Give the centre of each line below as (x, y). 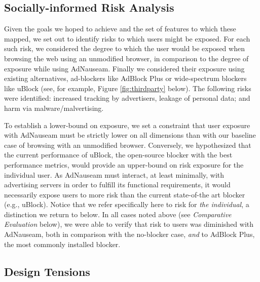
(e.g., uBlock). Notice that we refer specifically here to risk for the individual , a (127, 204)
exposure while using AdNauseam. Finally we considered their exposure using (124, 68)
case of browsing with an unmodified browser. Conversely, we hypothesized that (128, 145)
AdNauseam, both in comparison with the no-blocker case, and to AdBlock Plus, (129, 234)
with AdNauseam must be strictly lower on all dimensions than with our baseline (130, 135)
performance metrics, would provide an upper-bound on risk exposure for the (124, 164)
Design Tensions (47, 271)
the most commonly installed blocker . (62, 244)
